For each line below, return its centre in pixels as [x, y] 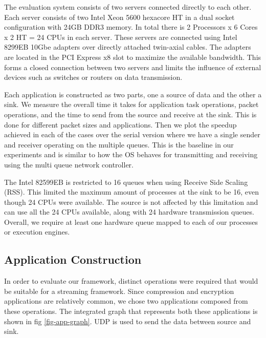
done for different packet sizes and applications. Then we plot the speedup [120, 124]
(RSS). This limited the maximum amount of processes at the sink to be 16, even [131, 192]
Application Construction [73, 259]
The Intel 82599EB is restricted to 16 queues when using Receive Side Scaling [126, 182]
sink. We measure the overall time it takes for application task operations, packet [131, 104]
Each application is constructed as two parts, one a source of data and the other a [133, 94]
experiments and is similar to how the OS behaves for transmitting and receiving [131, 154]
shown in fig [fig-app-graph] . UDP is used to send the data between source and [128, 321]
